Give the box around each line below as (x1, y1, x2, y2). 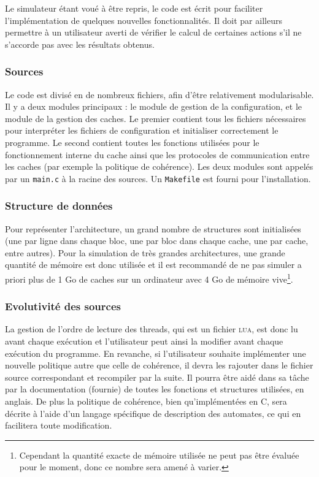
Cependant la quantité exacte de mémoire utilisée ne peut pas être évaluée (19, 448, 299, 461)
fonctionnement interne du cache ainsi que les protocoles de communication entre (5, 148, 310, 161)
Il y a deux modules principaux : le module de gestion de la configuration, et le (5, 100, 302, 113)
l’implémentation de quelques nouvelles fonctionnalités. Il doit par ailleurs (5, 13, 282, 26)
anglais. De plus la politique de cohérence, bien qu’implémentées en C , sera (5, 395, 287, 408)
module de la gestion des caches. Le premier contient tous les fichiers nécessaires (5, 112, 306, 124)
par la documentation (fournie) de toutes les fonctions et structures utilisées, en (5, 383, 304, 395)
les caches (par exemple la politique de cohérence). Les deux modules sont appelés (5, 160, 313, 173)
